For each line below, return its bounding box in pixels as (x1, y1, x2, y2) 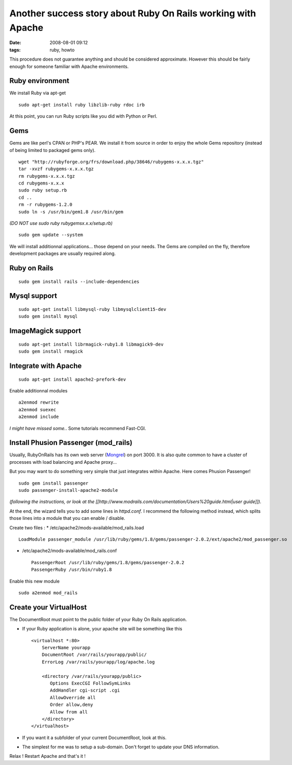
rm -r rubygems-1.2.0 (18, 202, 72, 207)
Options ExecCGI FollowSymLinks (50, 680, 131, 686)
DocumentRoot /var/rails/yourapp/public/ (41, 652, 147, 657)
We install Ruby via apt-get (9, 90, 66, 96)
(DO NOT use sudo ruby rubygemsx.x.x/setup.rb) (9, 220, 113, 226)
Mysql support (9, 292, 57, 300)
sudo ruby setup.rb (18, 188, 67, 193)
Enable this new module (9, 578, 60, 584)
